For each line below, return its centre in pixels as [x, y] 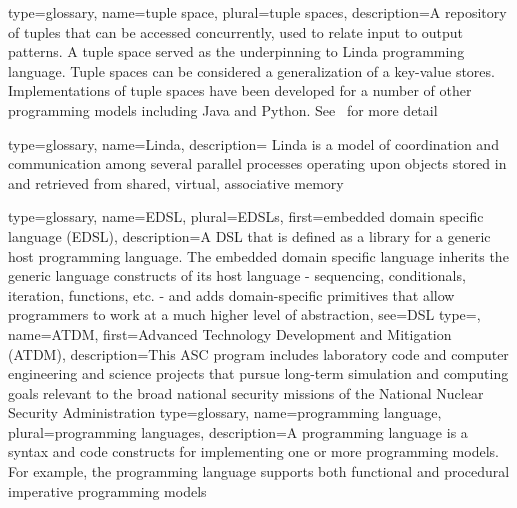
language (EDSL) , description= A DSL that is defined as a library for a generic [249, 235]
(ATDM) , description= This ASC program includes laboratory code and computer [258, 353]
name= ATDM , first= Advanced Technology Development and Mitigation [230, 333]
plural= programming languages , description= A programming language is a [238, 431]
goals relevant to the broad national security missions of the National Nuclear [246, 392]
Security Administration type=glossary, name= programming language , [225, 412]
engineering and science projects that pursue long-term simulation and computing [258, 373]
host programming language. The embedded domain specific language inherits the [258, 255]
